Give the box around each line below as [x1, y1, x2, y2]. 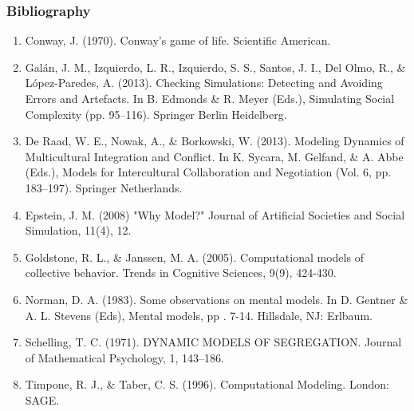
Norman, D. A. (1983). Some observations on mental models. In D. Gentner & [25, 290, 408, 307]
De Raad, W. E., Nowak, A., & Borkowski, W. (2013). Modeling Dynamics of [25, 132, 404, 149]
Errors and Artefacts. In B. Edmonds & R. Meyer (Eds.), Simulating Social [25, 90, 395, 106]
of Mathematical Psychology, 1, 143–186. [25, 349, 224, 366]
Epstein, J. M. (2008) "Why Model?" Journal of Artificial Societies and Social [25, 206, 405, 223]
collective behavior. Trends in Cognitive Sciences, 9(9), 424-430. [25, 264, 337, 281]
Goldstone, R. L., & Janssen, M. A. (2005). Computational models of [25, 248, 364, 265]
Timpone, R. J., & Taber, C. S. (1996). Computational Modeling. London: [25, 376, 389, 393]
